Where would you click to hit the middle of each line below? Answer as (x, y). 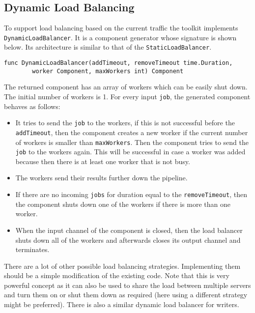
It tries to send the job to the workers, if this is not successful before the (125, 123)
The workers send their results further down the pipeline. (101, 178)
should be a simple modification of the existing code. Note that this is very (117, 275)
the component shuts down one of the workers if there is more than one (123, 204)
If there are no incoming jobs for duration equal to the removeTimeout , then (131, 194)
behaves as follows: (32, 106)
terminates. (32, 249)
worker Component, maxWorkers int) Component (108, 71)
